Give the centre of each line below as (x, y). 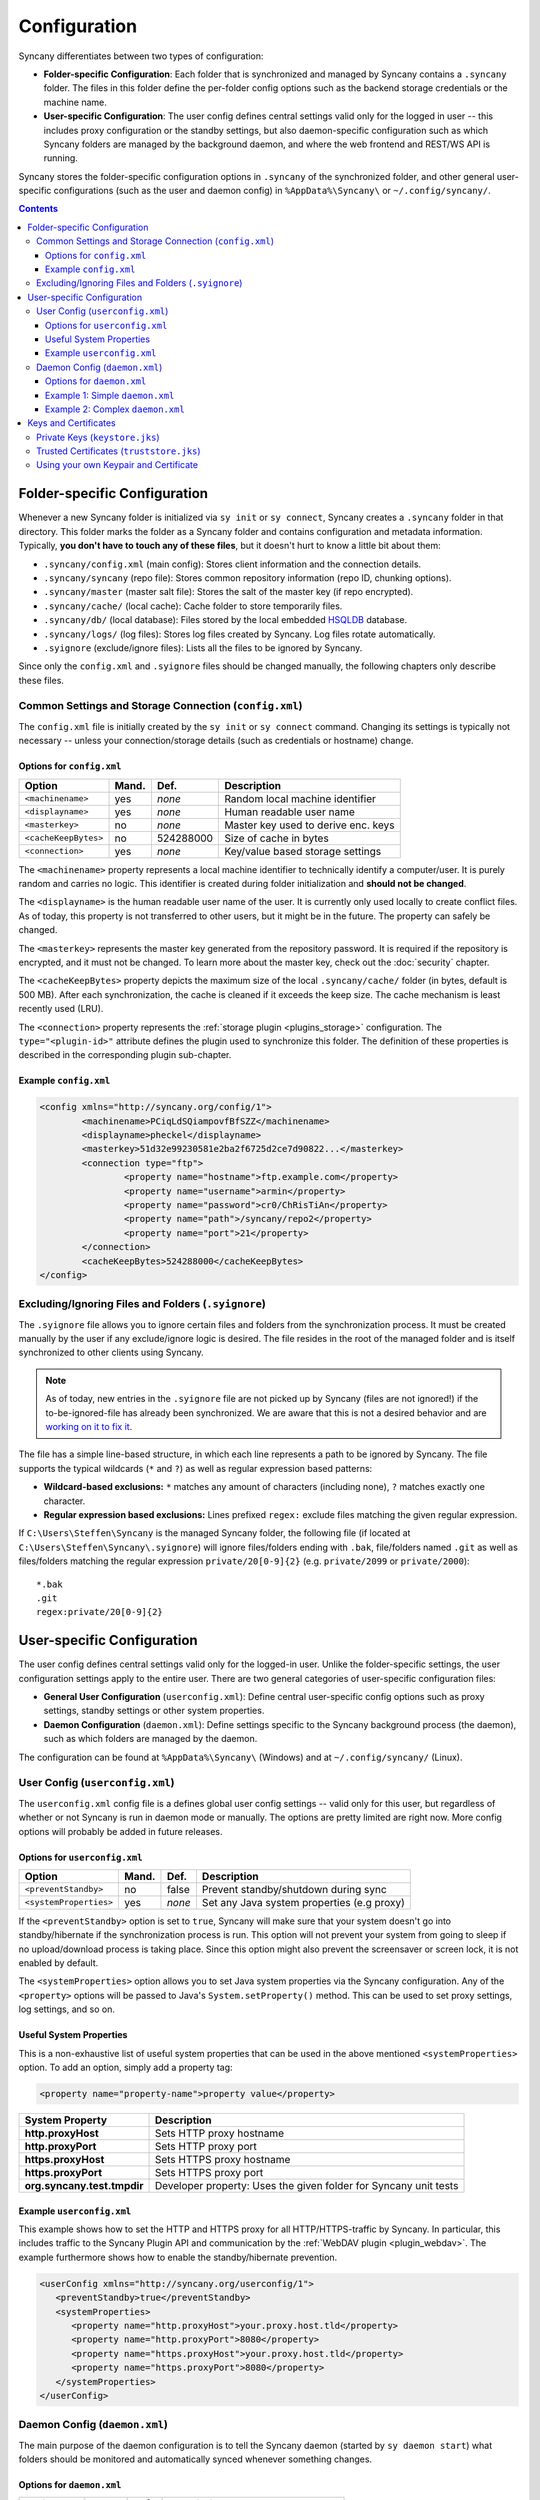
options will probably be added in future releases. (121, 1831)
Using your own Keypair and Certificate (117, 465)
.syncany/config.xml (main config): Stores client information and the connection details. (232, 564)
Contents (38, 209)
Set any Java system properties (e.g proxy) (303, 1902)
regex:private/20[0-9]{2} (100, 1612)
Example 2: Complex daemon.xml (115, 409)
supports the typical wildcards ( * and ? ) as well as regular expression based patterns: (195, 1468)
